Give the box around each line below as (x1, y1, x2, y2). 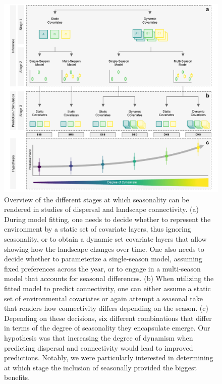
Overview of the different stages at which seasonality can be (4, 194, 189, 204)
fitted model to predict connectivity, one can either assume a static (4, 283, 211, 293)
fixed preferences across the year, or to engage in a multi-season (4, 263, 201, 273)
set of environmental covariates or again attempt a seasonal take (4, 293, 203, 303)
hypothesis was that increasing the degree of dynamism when (4, 332, 193, 343)
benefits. (4, 372, 30, 382)
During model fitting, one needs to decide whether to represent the (4, 213, 211, 224)
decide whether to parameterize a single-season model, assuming (4, 253, 202, 264)
